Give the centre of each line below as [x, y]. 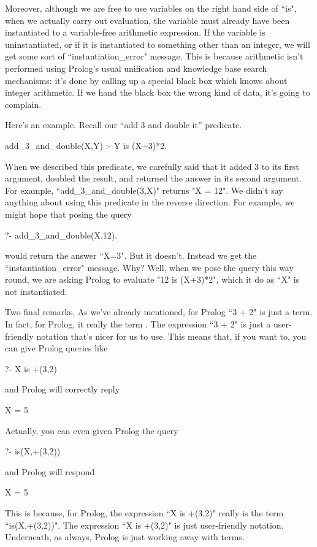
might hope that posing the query [68, 214]
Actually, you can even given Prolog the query [92, 430]
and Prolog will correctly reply [63, 389]
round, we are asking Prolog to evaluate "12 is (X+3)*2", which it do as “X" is [152, 279]
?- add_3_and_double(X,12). [61, 235]
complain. [23, 104]
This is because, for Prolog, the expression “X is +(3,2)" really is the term [144, 513]
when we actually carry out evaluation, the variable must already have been [147, 20]
